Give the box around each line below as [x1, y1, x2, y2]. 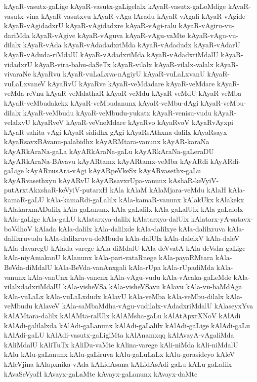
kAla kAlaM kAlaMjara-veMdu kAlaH [110, 185, 226, 195]
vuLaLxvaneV [4, 78, 46, 88]
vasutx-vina [4, 10, 39, 21]
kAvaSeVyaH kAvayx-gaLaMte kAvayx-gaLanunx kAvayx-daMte [4, 368, 198, 379]
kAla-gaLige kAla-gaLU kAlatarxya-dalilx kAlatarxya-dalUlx [4, 214, 189, 224]
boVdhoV [4, 223, 33, 233]
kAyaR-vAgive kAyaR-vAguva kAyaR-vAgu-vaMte [32, 30, 185, 40]
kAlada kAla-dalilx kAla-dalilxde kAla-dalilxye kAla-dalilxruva [35, 223, 225, 233]
